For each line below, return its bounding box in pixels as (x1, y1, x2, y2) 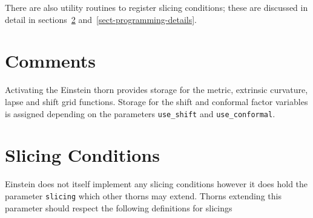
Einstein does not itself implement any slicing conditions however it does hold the (5, 178, 308, 190)
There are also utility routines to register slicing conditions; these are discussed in (5, 1, 308, 13)
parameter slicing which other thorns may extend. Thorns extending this (5, 189, 282, 202)
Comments (5, 48, 96, 73)
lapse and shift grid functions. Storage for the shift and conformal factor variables (5, 95, 308, 107)
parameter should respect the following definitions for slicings (5, 201, 232, 214)
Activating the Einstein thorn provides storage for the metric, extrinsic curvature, (5, 83, 308, 96)
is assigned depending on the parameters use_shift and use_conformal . (5, 107, 275, 120)
